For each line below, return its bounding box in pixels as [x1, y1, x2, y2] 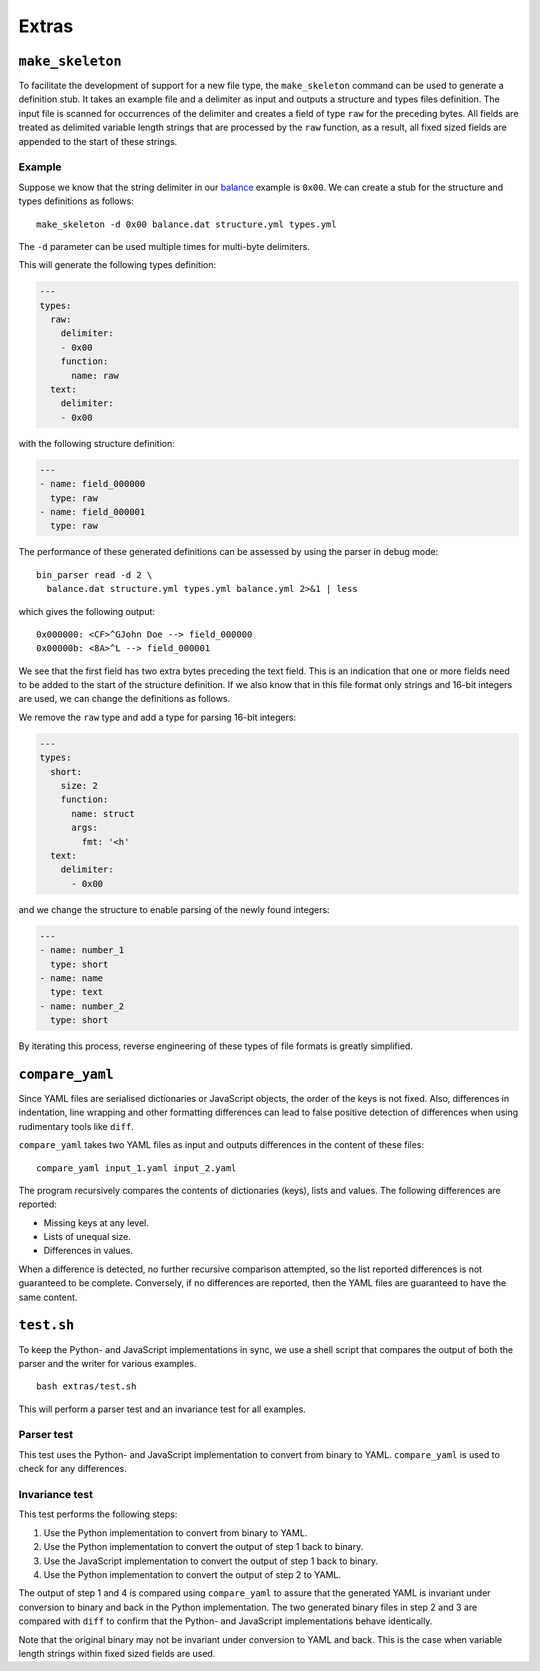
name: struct [71, 808, 135, 819]
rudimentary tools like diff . [18, 1120, 134, 1132]
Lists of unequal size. [43, 1231, 132, 1243]
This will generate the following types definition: [18, 259, 217, 271]
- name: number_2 [39, 1000, 125, 1012]
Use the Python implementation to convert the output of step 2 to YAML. [43, 1568, 342, 1580]
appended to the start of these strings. [18, 135, 178, 147]
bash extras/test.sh [36, 1381, 137, 1392]
